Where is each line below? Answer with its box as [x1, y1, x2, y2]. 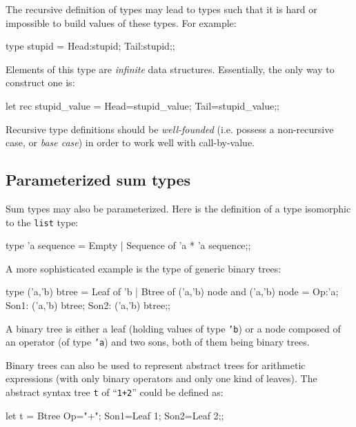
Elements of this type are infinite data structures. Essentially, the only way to [6, 61, 335, 76]
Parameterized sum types [6, 169, 191, 190]
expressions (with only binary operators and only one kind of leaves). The [6, 371, 317, 386]
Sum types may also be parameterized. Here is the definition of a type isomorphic [6, 201, 351, 215]
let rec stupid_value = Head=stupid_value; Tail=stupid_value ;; [6, 98, 280, 112]
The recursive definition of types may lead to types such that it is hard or [6, 2, 317, 16]
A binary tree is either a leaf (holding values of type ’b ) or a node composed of [6, 321, 341, 335]
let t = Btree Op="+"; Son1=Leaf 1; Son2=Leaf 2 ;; [6, 408, 224, 422]
